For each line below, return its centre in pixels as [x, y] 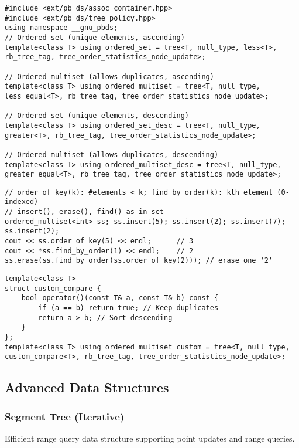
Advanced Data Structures [87, 387]
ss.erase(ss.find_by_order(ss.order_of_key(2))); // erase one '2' [139, 261]
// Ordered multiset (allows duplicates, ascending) [109, 77]
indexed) [22, 202]
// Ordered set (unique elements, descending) [97, 116]
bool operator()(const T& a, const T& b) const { [120, 298]
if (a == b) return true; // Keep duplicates [128, 308]
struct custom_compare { [53, 288]
